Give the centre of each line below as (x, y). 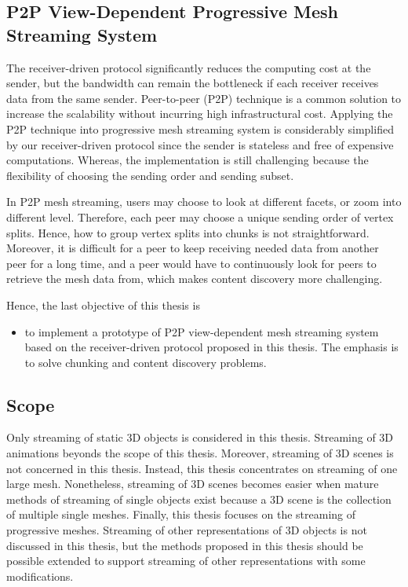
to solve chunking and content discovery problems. (146, 362)
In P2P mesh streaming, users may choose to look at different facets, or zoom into (204, 202)
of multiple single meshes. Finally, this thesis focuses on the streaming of (181, 514)
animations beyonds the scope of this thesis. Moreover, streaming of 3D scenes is (200, 453)
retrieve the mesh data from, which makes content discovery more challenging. (195, 279)
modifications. (40, 576)
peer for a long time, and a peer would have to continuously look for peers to (191, 263)
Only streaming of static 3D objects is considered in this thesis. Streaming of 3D (200, 437)
